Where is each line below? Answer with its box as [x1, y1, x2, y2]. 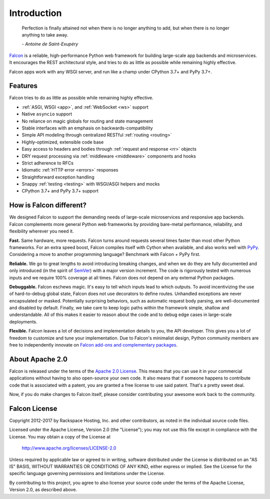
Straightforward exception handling [21, 174, 94, 180]
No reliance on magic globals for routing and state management [21, 118, 153, 124]
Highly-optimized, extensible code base [21, 139, 104, 145]
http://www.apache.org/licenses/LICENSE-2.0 [21, 445, 116, 451]
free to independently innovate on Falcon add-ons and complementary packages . [9, 342, 177, 348]
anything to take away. [21, 31, 68, 37]
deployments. [9, 318, 37, 324]
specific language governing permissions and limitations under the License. [9, 470, 165, 476]
